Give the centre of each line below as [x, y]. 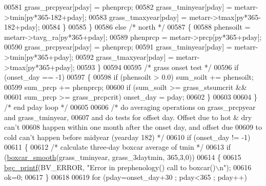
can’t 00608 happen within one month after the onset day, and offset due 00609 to [133, 127]
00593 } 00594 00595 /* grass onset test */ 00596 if [158, 67]
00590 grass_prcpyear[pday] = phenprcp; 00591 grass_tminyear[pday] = [118, 47]
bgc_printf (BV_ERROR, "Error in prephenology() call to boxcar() [110, 167]
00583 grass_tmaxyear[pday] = [138, 17]
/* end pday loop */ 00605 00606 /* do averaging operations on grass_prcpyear [130, 107]
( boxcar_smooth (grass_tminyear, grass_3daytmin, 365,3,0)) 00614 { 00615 [123, 157]
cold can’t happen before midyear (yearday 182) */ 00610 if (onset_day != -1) [127, 137]
